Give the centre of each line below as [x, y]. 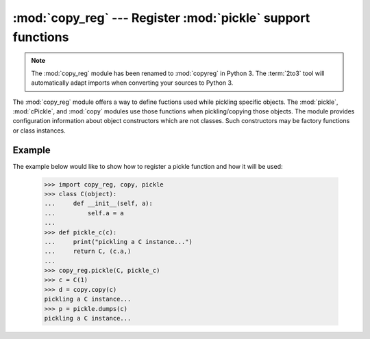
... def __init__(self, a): [99, 204]
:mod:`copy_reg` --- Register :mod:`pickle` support [161, 18]
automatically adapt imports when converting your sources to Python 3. [132, 83]
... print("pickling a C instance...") [119, 242]
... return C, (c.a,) [88, 252]
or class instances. [39, 131]
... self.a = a [84, 213]
